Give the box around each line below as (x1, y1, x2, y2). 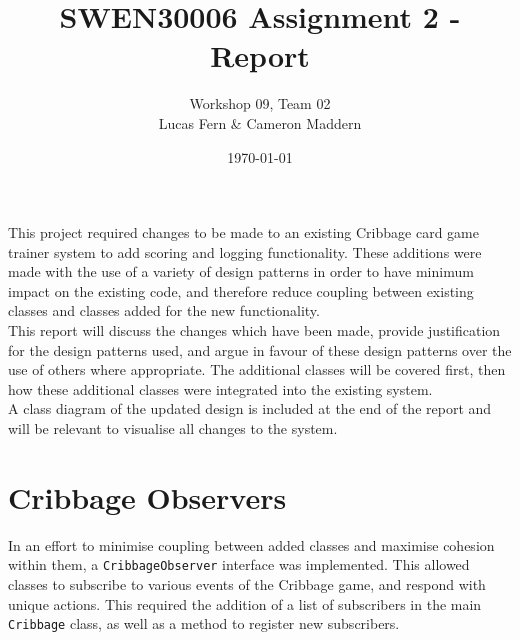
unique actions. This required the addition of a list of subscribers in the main (8, 593, 482, 614)
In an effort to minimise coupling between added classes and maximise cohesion (8, 534, 495, 555)
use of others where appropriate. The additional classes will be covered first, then (8, 359, 506, 380)
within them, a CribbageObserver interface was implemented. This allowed (8, 554, 470, 575)
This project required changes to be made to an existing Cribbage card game (8, 222, 479, 243)
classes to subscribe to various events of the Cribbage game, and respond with (8, 574, 486, 594)
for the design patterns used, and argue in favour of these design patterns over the (8, 339, 512, 360)
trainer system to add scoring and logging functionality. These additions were (8, 241, 482, 262)
